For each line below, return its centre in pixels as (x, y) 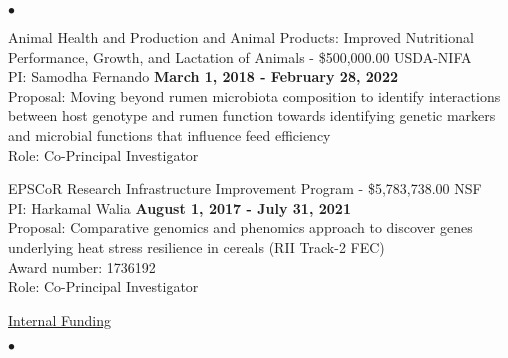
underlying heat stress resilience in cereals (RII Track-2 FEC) (196, 246)
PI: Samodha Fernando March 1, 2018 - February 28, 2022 (203, 76)
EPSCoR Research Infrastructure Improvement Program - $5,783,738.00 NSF (245, 188)
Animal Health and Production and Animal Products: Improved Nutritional (241, 37)
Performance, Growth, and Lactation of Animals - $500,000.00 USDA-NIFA (240, 56)
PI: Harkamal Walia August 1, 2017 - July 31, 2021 (179, 207)
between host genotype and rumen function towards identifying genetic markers (252, 115)
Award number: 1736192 (82, 266)
